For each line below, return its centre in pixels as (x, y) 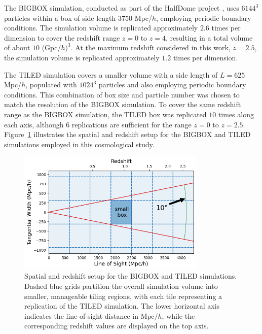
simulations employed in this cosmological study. (79, 144)
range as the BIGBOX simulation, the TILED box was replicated (105, 114)
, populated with (51, 85)
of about (17, 47)
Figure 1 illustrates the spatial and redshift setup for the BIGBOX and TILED (127, 134)
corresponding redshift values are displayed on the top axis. (117, 326)
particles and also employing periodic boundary (172, 85)
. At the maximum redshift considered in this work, (151, 47)
